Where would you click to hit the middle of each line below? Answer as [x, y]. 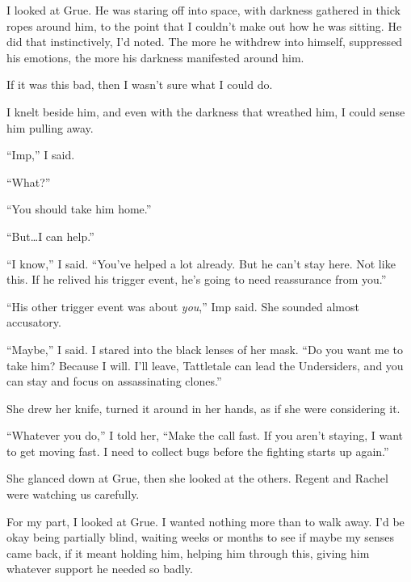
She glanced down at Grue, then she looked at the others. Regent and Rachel [197, 478]
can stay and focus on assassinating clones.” [114, 381]
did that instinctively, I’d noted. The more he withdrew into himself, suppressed [205, 42]
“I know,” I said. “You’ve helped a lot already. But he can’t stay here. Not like [201, 263]
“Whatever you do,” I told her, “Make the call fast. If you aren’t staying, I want [205, 435]
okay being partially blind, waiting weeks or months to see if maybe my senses [201, 537]
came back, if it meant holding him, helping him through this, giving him [188, 552]
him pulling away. [50, 127]
